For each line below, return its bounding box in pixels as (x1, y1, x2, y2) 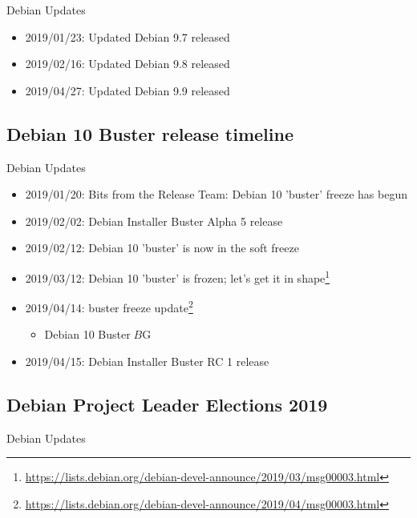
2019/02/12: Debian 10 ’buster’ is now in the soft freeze (25, 239, 299, 256)
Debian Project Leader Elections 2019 (6, 392, 328, 417)
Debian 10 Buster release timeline (6, 121, 294, 146)
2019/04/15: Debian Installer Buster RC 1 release (25, 353, 269, 370)
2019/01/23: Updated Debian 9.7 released (25, 28, 230, 45)
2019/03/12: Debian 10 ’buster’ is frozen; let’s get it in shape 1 (25, 267, 330, 286)
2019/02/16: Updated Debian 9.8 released (25, 55, 230, 72)
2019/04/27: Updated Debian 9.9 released (25, 82, 230, 98)
